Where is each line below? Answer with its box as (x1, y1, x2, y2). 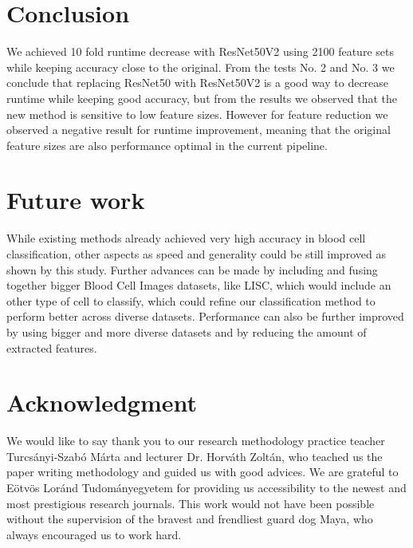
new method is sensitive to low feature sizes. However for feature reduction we (6, 105, 388, 122)
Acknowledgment (6, 386, 197, 419)
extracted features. (6, 339, 97, 356)
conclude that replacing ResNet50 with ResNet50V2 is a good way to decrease (6, 74, 389, 91)
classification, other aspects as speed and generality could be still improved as (6, 246, 386, 262)
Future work (6, 183, 145, 216)
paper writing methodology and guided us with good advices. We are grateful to (6, 463, 399, 480)
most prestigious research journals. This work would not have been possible (6, 495, 375, 511)
